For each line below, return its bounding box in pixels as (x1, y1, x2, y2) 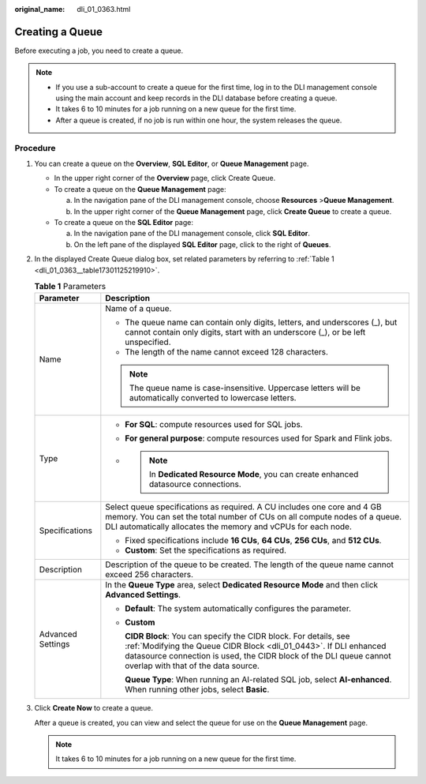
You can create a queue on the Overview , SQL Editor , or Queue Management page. (34, 159, 309, 168)
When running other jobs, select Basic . (125, 684, 270, 695)
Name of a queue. (105, 303, 172, 314)
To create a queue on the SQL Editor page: (54, 217, 193, 227)
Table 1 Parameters (34, 281, 106, 292)
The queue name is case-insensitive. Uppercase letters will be (129, 383, 361, 394)
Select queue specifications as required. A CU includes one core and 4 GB (105, 501, 382, 512)
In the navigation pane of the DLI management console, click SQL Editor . (73, 229, 311, 238)
